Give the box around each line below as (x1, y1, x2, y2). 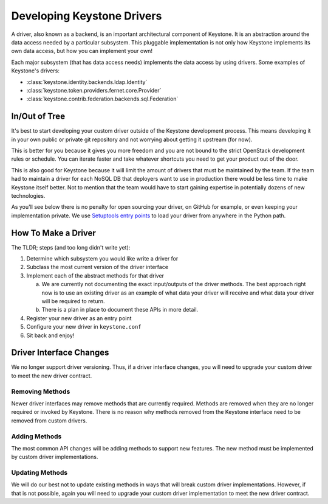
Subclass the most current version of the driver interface (26, 264, 169, 271)
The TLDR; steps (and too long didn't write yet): (11, 243, 131, 251)
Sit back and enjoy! (26, 332, 75, 339)
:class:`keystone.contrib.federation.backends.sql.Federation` (26, 95, 179, 103)
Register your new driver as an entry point (26, 314, 132, 322)
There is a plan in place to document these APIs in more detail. (41, 306, 199, 313)
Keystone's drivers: (11, 67, 60, 74)
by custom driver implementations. (11, 453, 98, 461)
